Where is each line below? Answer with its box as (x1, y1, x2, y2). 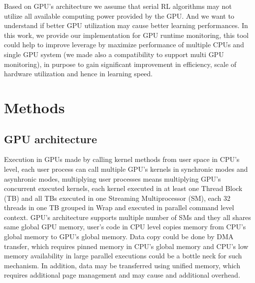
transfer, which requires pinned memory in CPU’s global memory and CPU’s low (4, 241, 249, 251)
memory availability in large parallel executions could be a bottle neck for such (4, 251, 242, 261)
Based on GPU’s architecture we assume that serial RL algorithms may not (4, 1, 232, 11)
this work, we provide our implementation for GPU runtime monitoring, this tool (4, 30, 249, 40)
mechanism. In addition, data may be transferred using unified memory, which (4, 260, 240, 270)
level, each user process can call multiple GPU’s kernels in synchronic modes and (4, 163, 248, 174)
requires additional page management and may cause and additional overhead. (4, 270, 240, 280)
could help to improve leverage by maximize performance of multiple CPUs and (4, 39, 244, 50)
